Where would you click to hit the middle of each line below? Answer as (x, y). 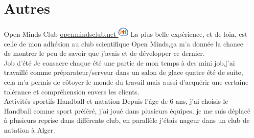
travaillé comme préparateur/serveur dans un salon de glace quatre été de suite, (124, 72)
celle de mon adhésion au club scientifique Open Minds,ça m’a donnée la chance (124, 43)
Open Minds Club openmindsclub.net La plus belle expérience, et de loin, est (126, 34)
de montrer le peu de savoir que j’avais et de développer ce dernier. (104, 53)
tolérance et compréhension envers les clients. (72, 91)
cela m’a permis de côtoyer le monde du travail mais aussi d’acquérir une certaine (126, 82)
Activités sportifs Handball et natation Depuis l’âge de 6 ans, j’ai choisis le (116, 101)
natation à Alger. (30, 130)
